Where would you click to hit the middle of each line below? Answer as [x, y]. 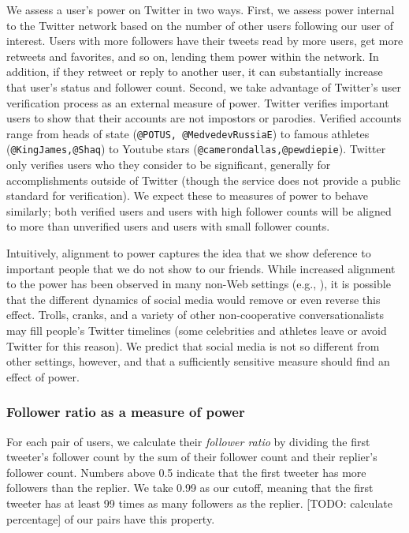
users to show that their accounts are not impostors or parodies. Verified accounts [204, 118]
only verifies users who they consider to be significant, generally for [169, 165]
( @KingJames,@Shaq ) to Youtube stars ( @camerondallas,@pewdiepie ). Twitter [196, 149]
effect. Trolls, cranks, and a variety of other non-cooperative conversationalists [195, 315]
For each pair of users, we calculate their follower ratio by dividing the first [188, 441]
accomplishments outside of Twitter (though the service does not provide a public [204, 180]
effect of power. [43, 376]
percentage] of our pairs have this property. [111, 518]
